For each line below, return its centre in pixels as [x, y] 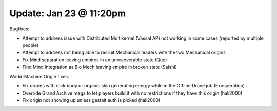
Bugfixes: [19, 29]
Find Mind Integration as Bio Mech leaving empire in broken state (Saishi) [100, 67]
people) [31, 45]
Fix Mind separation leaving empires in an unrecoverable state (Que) [95, 60]
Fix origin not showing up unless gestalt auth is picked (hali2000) [91, 100]
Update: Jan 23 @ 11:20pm [68, 13]
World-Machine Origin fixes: [39, 76]
